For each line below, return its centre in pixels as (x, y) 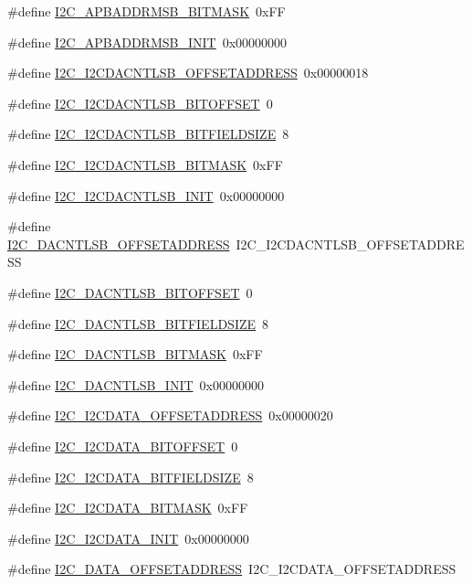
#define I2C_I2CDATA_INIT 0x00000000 (128, 538)
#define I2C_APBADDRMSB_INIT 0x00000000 (147, 42)
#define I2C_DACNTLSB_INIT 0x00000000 (136, 384)
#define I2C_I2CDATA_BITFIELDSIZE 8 (131, 477)
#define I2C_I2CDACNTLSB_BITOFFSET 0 (140, 103)
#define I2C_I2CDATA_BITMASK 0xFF (128, 508)
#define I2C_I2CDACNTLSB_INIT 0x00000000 (146, 195)
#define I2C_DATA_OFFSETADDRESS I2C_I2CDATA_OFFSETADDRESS (232, 569)
